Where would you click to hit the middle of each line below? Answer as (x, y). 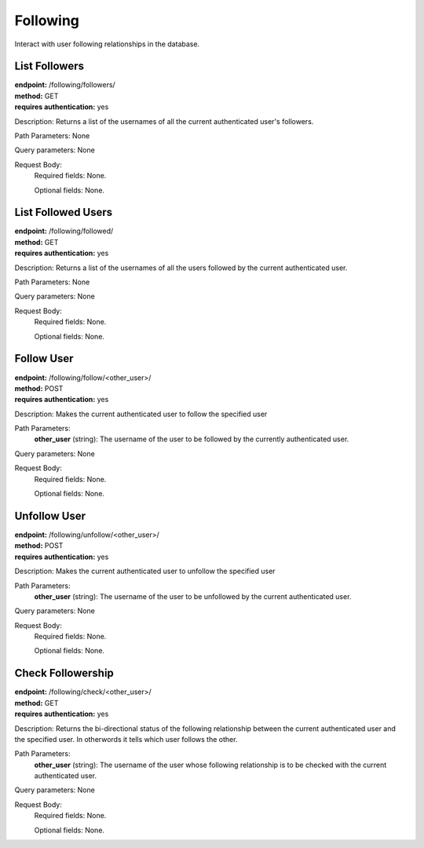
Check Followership (64, 673)
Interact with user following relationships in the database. (107, 44)
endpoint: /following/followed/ (64, 231)
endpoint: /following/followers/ (65, 85)
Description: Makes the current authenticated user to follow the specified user (141, 414)
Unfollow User (50, 515)
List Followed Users (64, 212)
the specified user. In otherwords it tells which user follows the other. (126, 739)
